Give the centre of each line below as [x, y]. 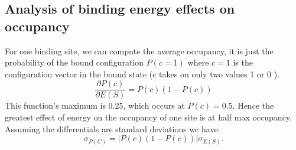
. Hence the [253, 105]
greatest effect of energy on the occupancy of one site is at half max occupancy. [148, 117]
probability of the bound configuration [74, 62]
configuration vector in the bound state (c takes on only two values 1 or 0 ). [142, 74]
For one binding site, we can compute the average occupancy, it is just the [139, 50]
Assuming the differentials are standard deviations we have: [113, 128]
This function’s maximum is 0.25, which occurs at [95, 105]
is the [243, 62]
